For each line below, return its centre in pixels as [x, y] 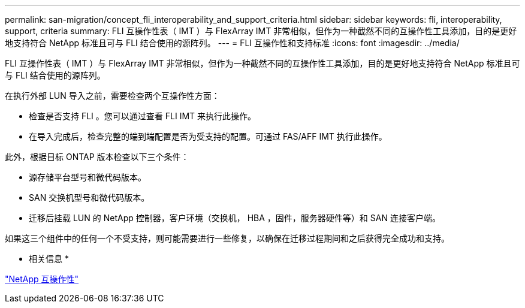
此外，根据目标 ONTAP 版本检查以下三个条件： [97, 157]
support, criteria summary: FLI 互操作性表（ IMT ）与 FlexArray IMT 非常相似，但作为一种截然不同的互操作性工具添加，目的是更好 [261, 31]
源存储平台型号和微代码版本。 [87, 177]
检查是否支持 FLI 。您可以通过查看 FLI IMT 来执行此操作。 [143, 116]
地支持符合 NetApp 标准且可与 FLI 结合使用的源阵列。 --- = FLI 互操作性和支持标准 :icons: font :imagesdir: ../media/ [232, 43]
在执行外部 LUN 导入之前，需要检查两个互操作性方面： [112, 96]
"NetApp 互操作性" [42, 279]
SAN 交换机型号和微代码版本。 [89, 197]
